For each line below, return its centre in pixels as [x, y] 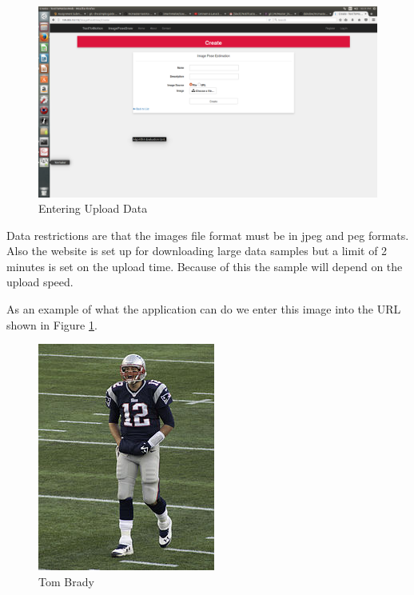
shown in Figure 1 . [52, 324]
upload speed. [40, 282]
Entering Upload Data [93, 208]
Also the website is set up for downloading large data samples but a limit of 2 [197, 251]
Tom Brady [66, 581]
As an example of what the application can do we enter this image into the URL [204, 309]
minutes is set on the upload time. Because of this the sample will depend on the [205, 266]
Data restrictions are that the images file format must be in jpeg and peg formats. [208, 235]
